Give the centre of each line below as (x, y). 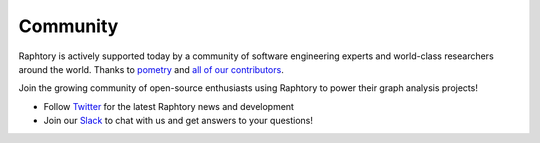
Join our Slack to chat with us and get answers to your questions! (178, 121)
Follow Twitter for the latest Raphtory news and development (169, 106)
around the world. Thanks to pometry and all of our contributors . (151, 69)
